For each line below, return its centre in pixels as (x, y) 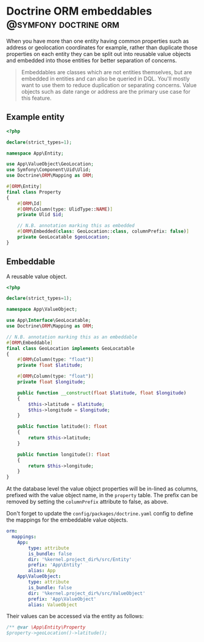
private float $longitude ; (51, 382)
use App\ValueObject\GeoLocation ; (50, 164)
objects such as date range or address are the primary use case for (106, 91)
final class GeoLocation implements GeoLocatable (71, 348)
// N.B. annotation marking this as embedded (76, 226)
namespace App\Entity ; (35, 153)
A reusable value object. (37, 276)
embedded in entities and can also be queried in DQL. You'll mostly (105, 79)
